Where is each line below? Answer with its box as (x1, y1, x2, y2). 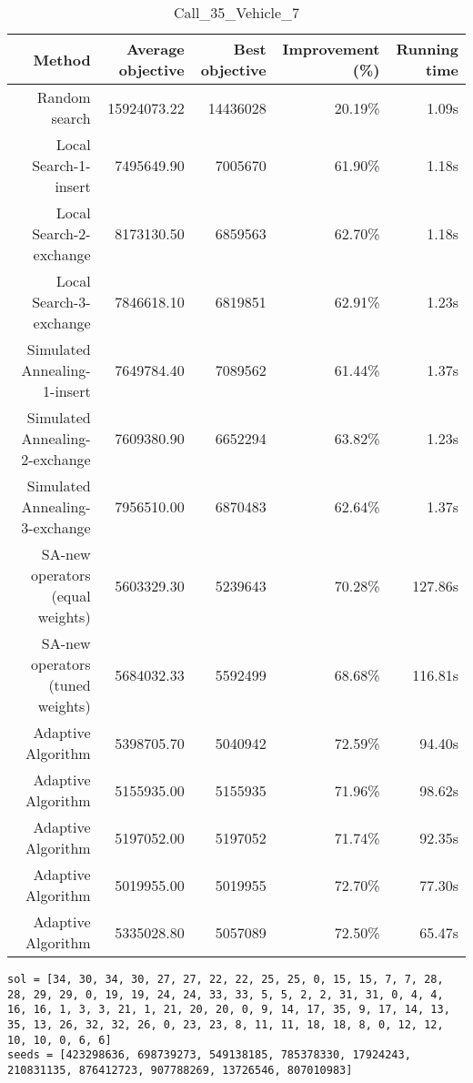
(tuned (48, 674, 91, 695)
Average (126, 38, 185, 59)
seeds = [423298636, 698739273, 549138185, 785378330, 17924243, (7, 1048, 411, 1062)
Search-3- (32, 291, 91, 312)
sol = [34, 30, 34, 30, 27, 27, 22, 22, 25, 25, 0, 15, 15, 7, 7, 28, (7, 973, 444, 986)
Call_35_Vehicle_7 (173, 2, 300, 23)
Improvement (282, 38, 380, 59)
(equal (51, 585, 91, 606)
